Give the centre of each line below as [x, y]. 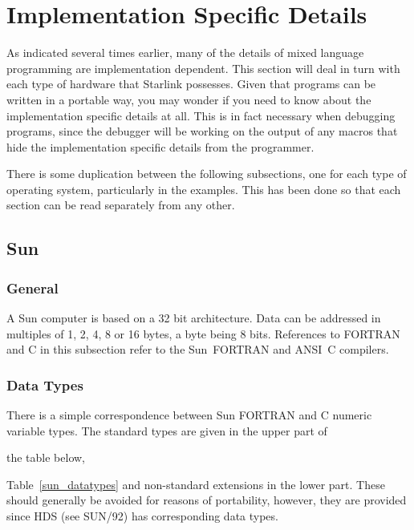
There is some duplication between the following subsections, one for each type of [207, 174]
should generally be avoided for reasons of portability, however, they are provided [207, 500]
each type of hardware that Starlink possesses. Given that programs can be [191, 84]
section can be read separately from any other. [121, 205]
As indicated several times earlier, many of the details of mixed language [185, 53]
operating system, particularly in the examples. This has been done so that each [204, 189]
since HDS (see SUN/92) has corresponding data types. [142, 516]
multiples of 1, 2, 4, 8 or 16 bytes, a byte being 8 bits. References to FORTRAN [203, 333]
